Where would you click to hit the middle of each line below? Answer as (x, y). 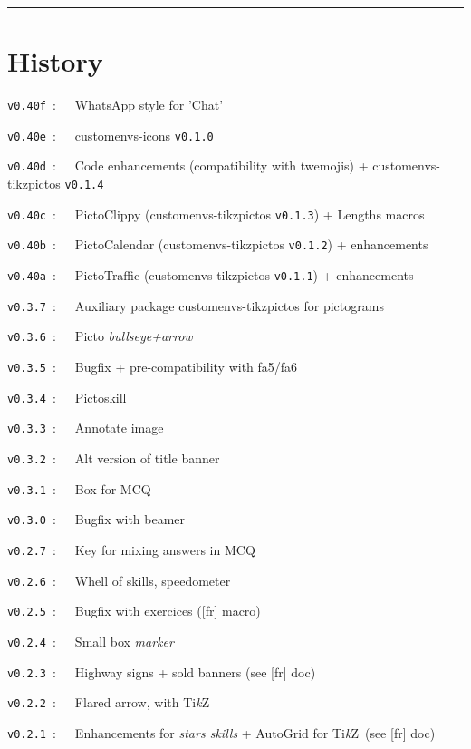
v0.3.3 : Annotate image (86, 428)
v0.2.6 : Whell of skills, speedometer (119, 580)
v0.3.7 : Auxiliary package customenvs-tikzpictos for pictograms (196, 305)
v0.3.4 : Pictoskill (67, 397)
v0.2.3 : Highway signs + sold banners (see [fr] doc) (162, 671)
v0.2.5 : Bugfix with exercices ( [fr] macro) (134, 611)
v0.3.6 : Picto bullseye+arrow (100, 336)
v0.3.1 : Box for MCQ (79, 488)
